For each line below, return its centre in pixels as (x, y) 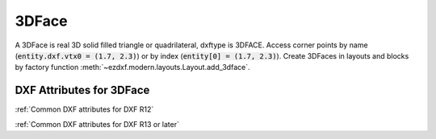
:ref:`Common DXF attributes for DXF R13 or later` (97, 124)
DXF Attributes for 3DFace (82, 90)
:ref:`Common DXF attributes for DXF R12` (84, 109)
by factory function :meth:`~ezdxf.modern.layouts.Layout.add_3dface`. (132, 67)
